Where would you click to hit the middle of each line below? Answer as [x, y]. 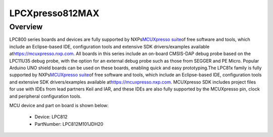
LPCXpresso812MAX [54, 13]
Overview [26, 27]
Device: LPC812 [51, 117]
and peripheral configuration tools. [45, 96]
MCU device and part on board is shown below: [59, 105]
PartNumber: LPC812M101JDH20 [69, 124]
